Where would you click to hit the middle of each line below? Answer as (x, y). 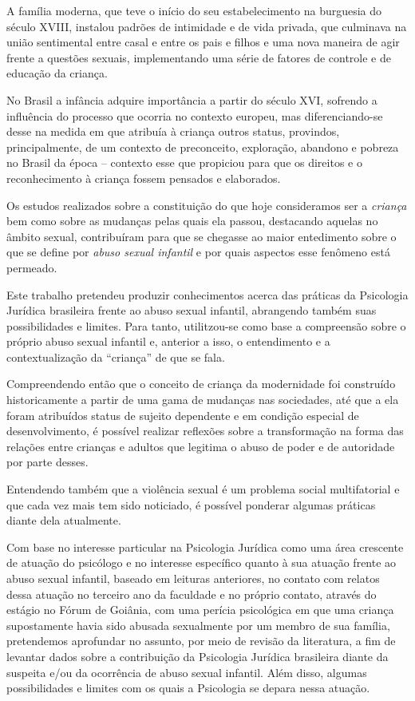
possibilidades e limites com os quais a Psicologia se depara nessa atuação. (188, 688)
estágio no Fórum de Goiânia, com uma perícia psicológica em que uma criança (200, 610)
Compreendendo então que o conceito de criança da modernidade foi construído (201, 384)
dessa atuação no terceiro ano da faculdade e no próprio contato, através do (192, 594)
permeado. (32, 267)
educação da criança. (57, 73)
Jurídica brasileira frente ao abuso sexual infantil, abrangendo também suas (192, 310)
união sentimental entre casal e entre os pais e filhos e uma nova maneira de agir (203, 42)
